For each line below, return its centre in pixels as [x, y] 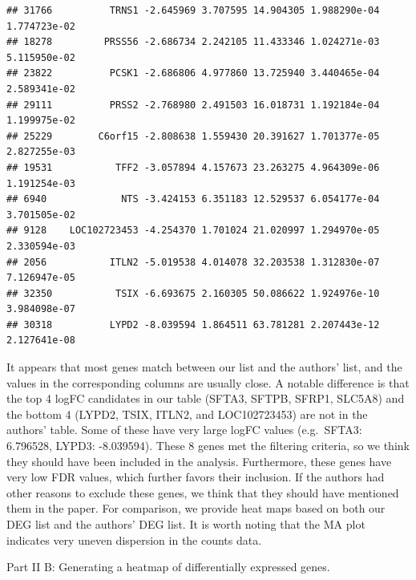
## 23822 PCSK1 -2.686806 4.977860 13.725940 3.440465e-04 [193, 73]
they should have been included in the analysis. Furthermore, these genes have [199, 461]
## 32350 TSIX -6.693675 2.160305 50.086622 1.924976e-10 [193, 293]
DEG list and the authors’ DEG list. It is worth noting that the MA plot [186, 524]
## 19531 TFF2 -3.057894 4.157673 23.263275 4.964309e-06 [193, 167]
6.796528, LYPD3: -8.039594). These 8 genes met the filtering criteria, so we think [208, 446]
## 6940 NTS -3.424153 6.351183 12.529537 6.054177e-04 [193, 199]
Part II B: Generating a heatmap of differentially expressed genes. [168, 567]
